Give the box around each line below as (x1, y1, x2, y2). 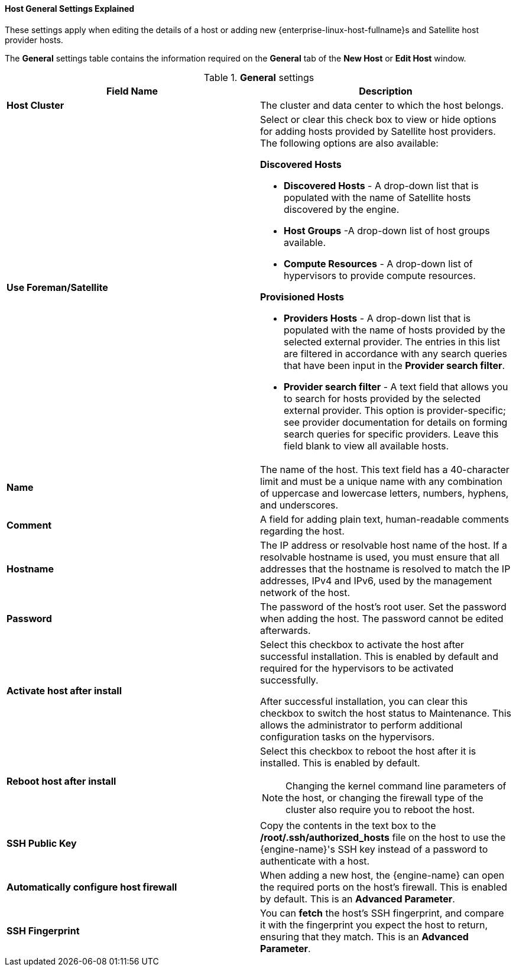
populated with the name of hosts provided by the (284, 323, 505, 336)
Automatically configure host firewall (7, 881, 177, 893)
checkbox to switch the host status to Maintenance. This (260, 707, 511, 719)
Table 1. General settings (203, 71, 314, 83)
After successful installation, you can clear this (260, 695, 468, 707)
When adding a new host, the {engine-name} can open (260, 869, 505, 881)
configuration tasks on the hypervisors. (260, 730, 435, 743)
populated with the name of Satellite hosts (284, 191, 471, 203)
